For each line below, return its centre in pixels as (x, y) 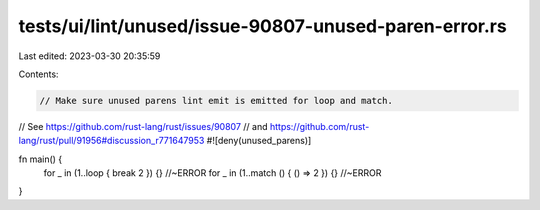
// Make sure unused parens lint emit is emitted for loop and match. (216, 100)
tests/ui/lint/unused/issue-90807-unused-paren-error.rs (262, 26)
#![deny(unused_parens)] (259, 141)
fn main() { (40, 159)
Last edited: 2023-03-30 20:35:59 (89, 56)
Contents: (38, 74)
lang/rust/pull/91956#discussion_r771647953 (111, 141)
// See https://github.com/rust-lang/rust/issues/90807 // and (143, 126)
